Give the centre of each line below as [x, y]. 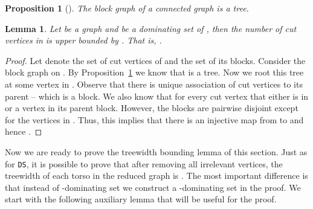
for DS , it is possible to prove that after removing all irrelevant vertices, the [144, 163]
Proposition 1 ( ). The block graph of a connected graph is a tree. [127, 8]
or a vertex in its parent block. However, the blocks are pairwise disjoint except [152, 108]
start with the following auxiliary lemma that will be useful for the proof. [141, 199]
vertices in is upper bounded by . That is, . [83, 40]
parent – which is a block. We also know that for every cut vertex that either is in [157, 96]
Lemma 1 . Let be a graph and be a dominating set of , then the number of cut [151, 28]
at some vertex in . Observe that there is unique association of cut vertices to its [154, 84]
